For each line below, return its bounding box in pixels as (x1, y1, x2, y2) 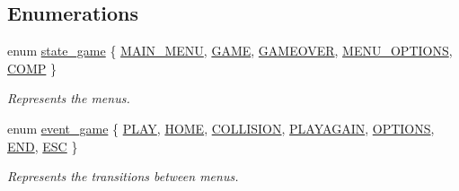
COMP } (7, 58, 57, 77)
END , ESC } (7, 136, 78, 155)
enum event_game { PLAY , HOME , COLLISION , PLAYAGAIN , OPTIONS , (7, 118, 435, 137)
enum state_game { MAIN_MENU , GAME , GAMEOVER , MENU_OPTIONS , (7, 41, 453, 60)
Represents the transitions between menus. (7, 167, 239, 186)
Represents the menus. (7, 89, 130, 108)
